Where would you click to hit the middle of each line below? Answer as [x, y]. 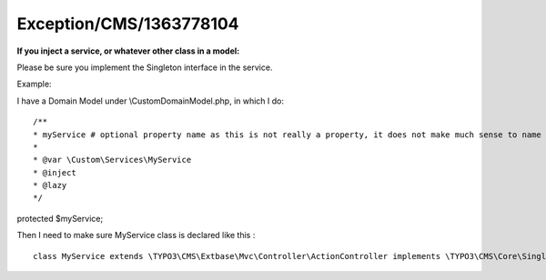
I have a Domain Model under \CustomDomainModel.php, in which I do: [151, 101]
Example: [34, 84]
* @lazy [50, 185]
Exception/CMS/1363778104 [128, 24]
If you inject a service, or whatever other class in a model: [128, 51]
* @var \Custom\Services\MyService [112, 160]
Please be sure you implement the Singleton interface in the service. [145, 67]
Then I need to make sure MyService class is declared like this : [136, 235]
